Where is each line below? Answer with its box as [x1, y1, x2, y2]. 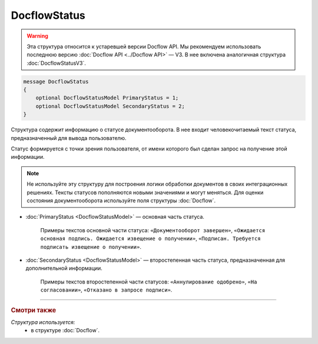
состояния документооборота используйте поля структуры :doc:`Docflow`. [26, 197, 216, 204]
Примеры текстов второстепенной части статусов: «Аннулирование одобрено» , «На [40, 278, 257, 285]
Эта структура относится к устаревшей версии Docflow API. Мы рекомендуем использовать [26, 43, 261, 50]
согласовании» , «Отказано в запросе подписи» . [40, 286, 173, 293]
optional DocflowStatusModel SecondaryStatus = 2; [35, 103, 185, 109]
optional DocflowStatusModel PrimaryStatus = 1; [35, 95, 179, 101]
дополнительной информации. [25, 265, 102, 272]
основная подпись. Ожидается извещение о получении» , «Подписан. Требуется [40, 235, 261, 242]
